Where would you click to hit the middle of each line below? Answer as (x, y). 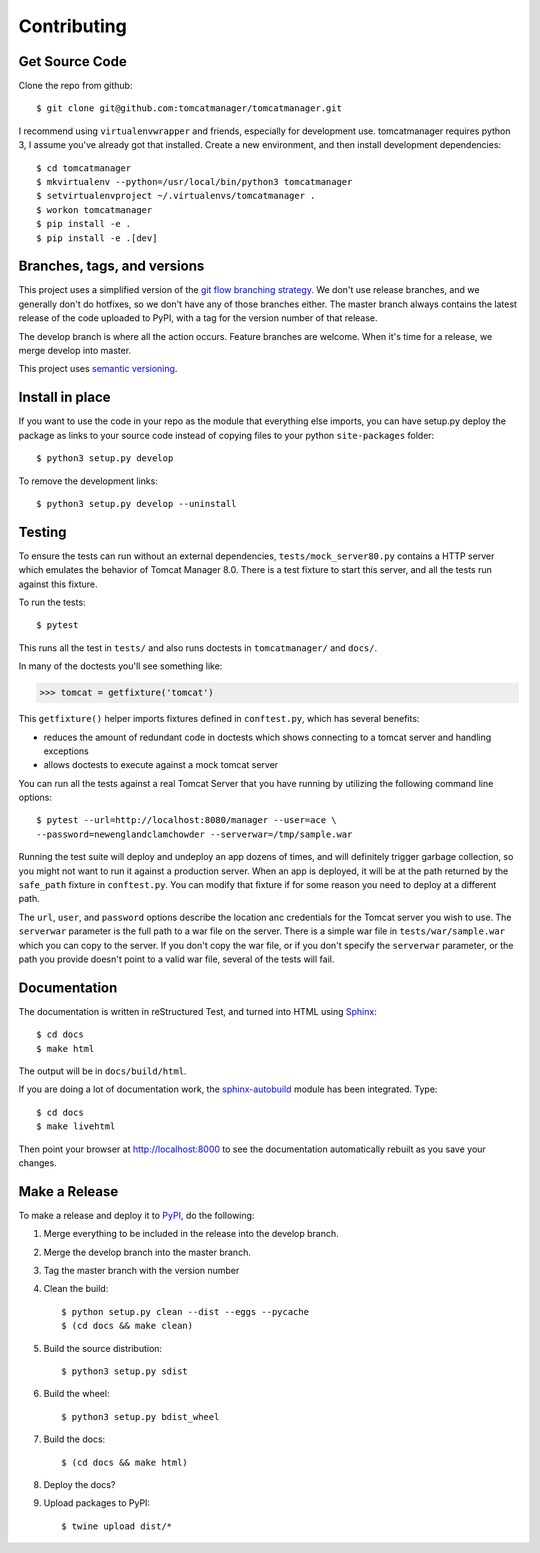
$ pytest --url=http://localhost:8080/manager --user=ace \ (186, 820)
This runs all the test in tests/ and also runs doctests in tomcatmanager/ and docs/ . (198, 647)
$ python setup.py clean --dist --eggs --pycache (185, 1311)
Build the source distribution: (103, 1348)
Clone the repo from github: (75, 86)
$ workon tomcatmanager (94, 209)
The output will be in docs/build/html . (102, 1071)
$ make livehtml (76, 1126)
